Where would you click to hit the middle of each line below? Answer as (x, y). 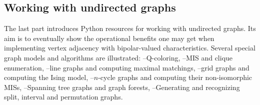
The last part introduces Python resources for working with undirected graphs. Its (130, 28)
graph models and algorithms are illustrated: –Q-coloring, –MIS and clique (118, 57)
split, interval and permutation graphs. (63, 97)
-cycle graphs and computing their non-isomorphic (175, 77)
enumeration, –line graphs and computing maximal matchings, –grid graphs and (127, 67)
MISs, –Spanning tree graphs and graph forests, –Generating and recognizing (122, 87)
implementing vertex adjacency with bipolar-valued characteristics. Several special (130, 48)
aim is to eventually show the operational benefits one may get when (109, 38)
